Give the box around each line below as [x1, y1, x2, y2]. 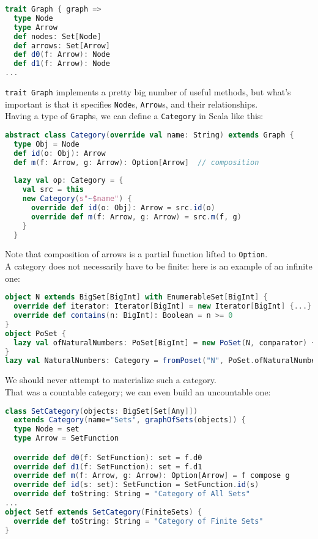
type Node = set [13, 425, 79, 434]
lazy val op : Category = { [13, 176, 124, 185]
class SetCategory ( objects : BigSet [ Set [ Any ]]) [5, 406, 198, 416]
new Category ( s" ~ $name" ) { [22, 194, 132, 204]
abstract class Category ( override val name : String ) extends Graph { [5, 130, 294, 139]
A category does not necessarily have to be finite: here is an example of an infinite [5, 260, 312, 273]
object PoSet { [5, 329, 67, 338]
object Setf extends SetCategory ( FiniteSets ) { [5, 507, 202, 516]
